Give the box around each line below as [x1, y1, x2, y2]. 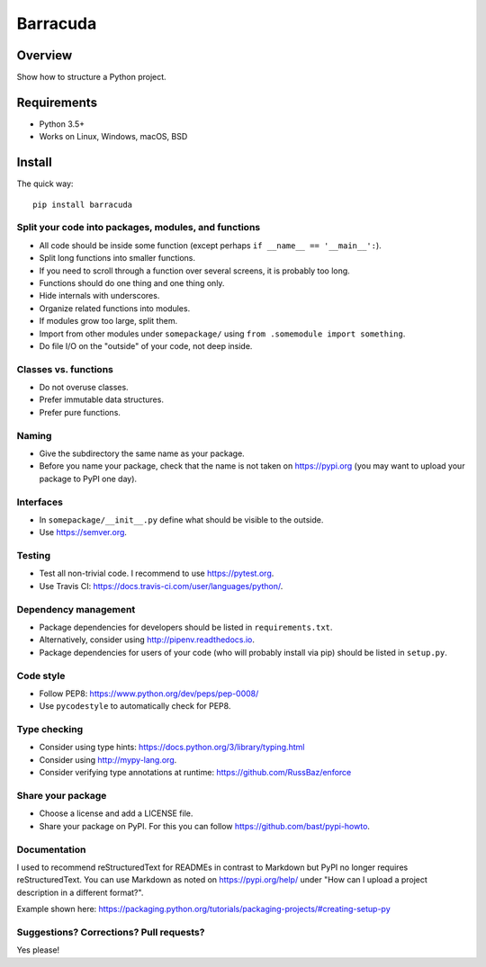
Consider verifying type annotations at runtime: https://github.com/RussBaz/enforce [39, 767, 352, 778]
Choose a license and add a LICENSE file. [39, 808, 193, 819]
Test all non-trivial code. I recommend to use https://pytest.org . [39, 568, 274, 579]
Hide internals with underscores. [39, 291, 160, 301]
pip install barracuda [32, 199, 133, 210]
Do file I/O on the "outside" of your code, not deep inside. [39, 340, 253, 351]
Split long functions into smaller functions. [39, 253, 196, 264]
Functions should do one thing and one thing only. [39, 277, 225, 288]
